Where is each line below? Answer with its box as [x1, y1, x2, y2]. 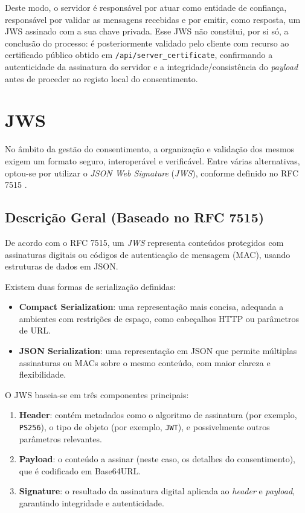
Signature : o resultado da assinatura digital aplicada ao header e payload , [19, 485, 295, 497]
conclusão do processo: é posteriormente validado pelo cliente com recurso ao [5, 36, 289, 49]
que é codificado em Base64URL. [19, 464, 141, 477]
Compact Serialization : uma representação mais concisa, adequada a [19, 300, 284, 313]
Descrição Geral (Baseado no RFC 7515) [5, 208, 265, 227]
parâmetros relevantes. [19, 432, 102, 445]
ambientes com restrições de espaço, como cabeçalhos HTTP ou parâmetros [19, 312, 299, 324]
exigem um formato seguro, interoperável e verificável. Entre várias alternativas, [5, 154, 300, 167]
